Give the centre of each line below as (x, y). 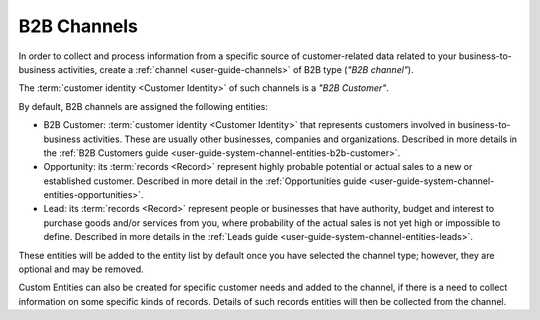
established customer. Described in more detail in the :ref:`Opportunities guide (205, 181)
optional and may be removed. (81, 269)
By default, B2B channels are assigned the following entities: (143, 106)
